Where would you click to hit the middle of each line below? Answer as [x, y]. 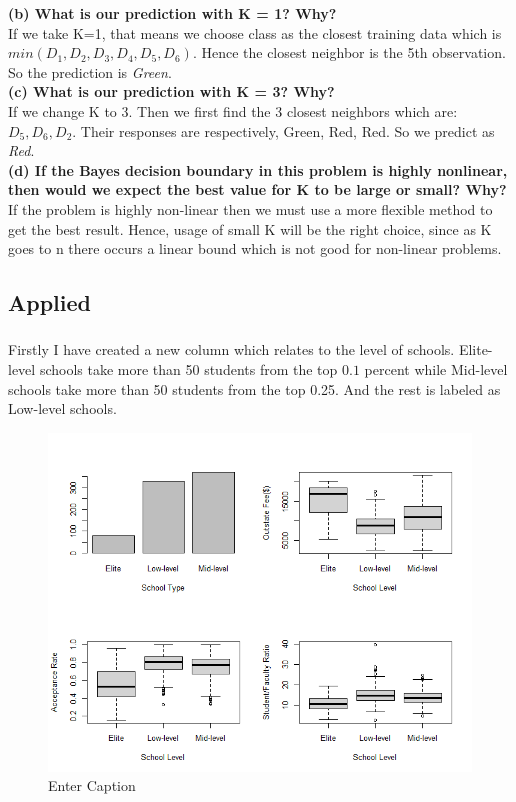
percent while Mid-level [436, 369]
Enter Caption [92, 785]
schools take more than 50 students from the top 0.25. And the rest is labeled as [254, 388]
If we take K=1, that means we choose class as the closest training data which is [255, 32]
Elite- [475, 349]
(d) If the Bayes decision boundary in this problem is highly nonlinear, [258, 169]
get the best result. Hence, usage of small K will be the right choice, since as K [250, 228]
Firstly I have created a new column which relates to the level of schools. [231, 349]
